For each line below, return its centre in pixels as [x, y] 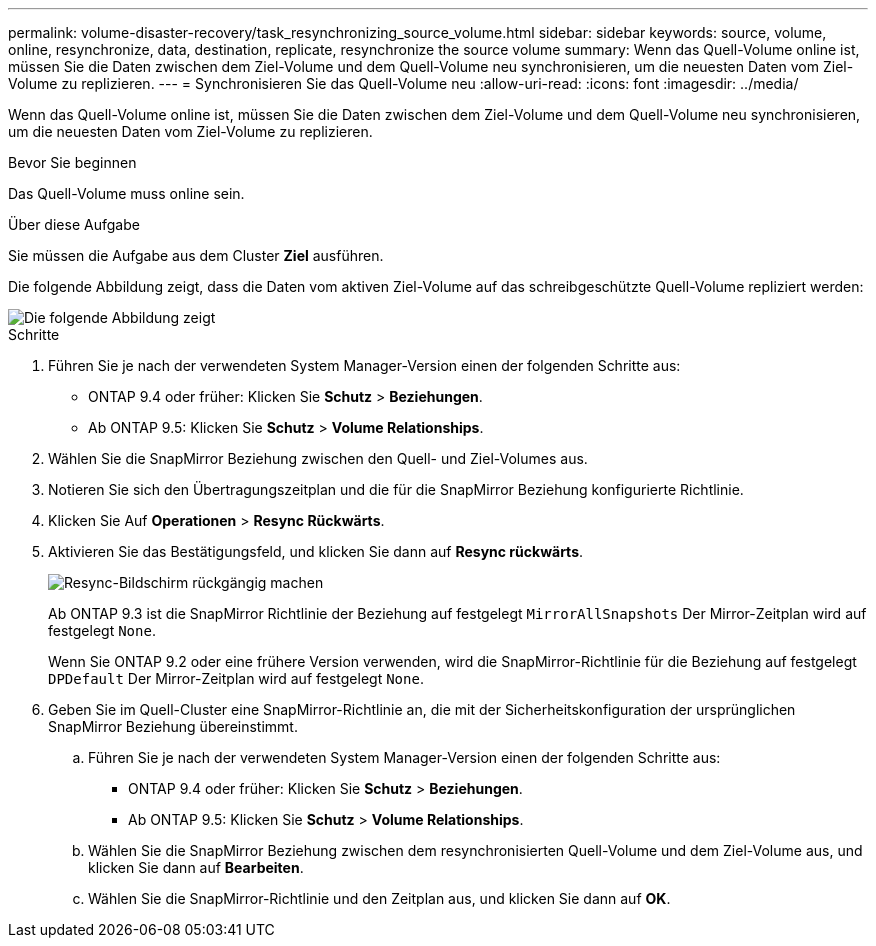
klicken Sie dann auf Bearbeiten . [196, 867]
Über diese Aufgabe [74, 224]
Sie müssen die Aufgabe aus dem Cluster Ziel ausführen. [196, 255]
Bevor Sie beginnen [72, 162]
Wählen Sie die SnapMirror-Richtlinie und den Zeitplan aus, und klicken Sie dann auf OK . [379, 898]
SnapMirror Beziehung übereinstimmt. [173, 726]
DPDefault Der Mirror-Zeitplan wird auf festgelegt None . [236, 678]
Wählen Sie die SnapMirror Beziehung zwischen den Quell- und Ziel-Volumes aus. [318, 458]
